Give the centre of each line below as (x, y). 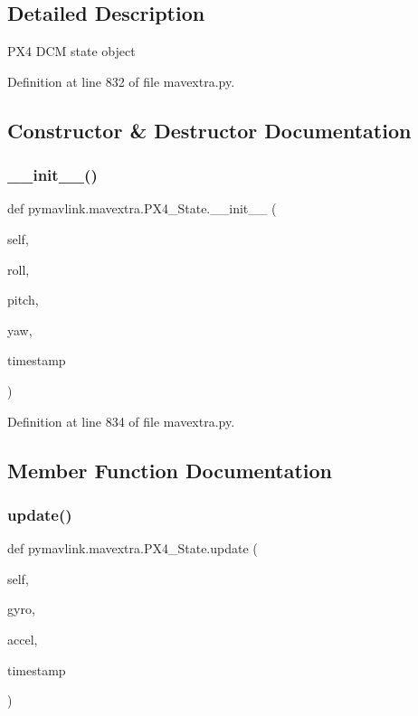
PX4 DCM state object (71, 51)
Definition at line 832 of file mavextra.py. (121, 81)
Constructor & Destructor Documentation (209, 130)
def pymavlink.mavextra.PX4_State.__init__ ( (142, 208)
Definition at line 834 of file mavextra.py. (121, 421)
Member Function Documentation (170, 470)
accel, (23, 639)
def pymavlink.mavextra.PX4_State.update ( (133, 548)
